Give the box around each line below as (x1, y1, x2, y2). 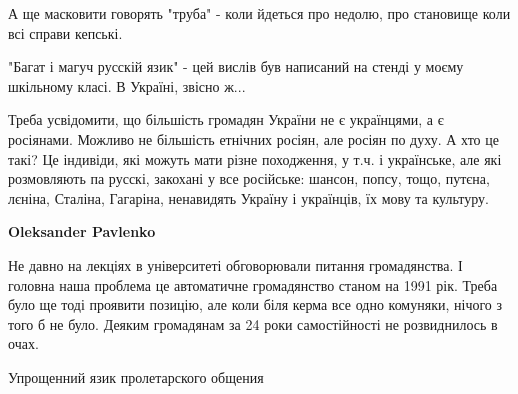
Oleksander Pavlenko (8, 221, 156, 242)
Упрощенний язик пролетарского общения (8, 366, 264, 387)
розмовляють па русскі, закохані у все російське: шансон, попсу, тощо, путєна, (8, 168, 490, 189)
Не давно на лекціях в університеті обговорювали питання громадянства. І (8, 254, 463, 275)
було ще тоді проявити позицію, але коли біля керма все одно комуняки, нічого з (8, 294, 503, 315)
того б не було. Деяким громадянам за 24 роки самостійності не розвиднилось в (8, 313, 498, 334)
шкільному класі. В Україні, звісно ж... (8, 75, 246, 96)
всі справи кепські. (8, 22, 123, 43)
